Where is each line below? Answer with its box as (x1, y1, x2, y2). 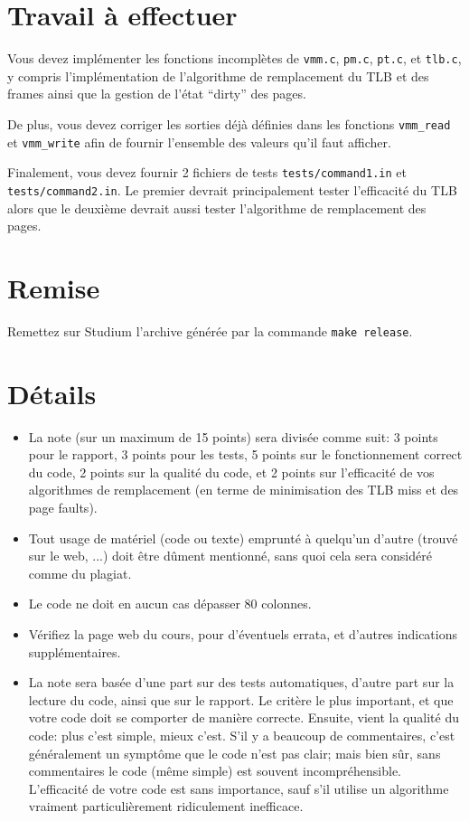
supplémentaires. (28, 642, 121, 661)
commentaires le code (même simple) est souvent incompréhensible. (28, 761, 402, 780)
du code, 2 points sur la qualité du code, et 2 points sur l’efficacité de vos (28, 462, 435, 481)
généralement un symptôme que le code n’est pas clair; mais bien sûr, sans (28, 743, 441, 762)
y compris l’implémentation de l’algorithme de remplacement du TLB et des (7, 66, 429, 85)
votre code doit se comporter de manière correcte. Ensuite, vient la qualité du (28, 708, 459, 727)
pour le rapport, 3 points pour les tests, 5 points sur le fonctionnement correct (28, 445, 463, 464)
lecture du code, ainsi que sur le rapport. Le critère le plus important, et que (28, 690, 454, 709)
